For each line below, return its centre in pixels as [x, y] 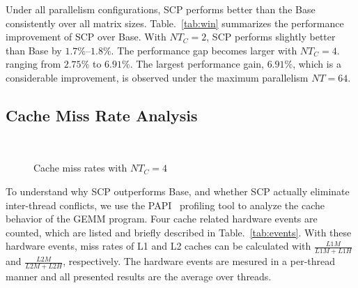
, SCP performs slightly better [271, 37]
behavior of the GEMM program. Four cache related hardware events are [162, 219]
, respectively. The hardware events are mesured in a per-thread [199, 261]
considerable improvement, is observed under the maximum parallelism [157, 77]
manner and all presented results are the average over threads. [139, 276]
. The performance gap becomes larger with [204, 50]
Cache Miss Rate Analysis [102, 115]
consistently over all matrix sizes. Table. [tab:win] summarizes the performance [175, 23]
